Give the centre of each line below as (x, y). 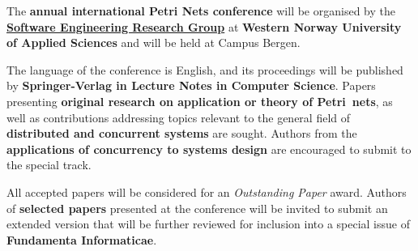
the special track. (49, 165)
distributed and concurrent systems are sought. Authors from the (182, 133)
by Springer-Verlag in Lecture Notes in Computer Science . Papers (191, 85)
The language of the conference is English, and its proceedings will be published (205, 69)
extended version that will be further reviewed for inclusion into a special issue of (208, 224)
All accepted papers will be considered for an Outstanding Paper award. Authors (207, 191)
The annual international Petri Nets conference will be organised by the (201, 11)
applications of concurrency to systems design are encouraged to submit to (209, 149)
